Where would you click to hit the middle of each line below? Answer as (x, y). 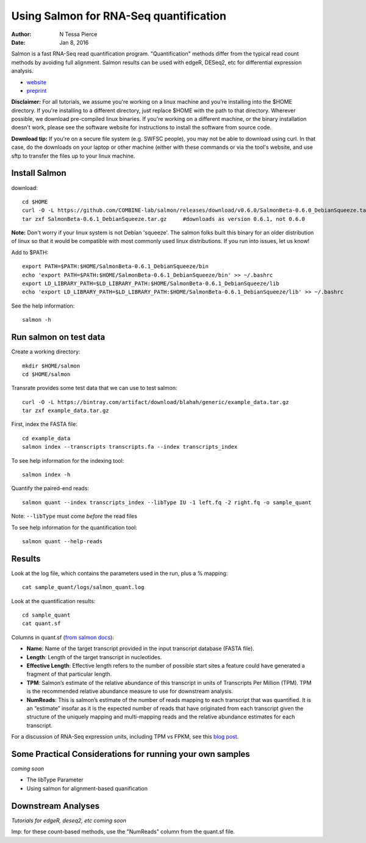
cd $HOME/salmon (46, 374)
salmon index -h (46, 475)
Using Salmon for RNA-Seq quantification (119, 16)
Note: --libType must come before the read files (74, 516)
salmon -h (37, 320)
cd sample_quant (46, 615)
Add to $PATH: (30, 252)
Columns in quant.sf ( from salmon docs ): (63, 637)
